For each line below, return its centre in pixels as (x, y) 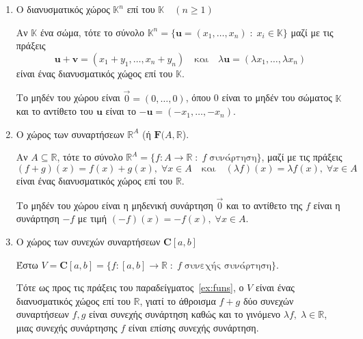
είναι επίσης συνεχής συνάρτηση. (193, 327)
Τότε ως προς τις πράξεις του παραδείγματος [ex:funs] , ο (130, 287)
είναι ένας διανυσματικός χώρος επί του (94, 180)
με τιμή (92, 218)
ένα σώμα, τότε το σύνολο (92, 32)
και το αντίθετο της (265, 205)
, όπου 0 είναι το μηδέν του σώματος (259, 97)
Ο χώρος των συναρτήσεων (70, 134)
